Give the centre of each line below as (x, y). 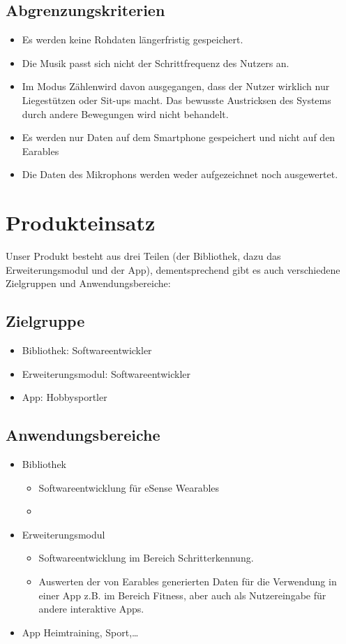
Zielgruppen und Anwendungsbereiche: (88, 283)
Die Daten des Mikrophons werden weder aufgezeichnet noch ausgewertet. (180, 174)
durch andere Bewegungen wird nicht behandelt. (125, 114)
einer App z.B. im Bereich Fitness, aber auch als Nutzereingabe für (182, 595)
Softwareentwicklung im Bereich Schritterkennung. (146, 558)
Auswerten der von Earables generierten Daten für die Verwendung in (188, 581)
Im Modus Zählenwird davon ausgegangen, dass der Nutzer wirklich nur (176, 86)
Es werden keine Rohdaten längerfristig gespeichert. (133, 39)
